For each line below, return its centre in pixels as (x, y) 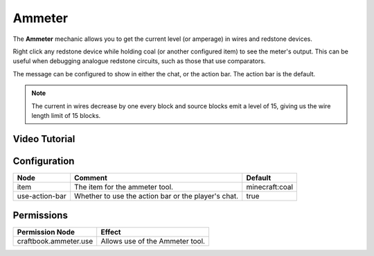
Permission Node (46, 232)
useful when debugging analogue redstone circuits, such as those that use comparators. (139, 61)
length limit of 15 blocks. (66, 115)
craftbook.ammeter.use (55, 241)
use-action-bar (42, 196)
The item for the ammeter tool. (123, 187)
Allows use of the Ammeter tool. (153, 241)
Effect (111, 232)
